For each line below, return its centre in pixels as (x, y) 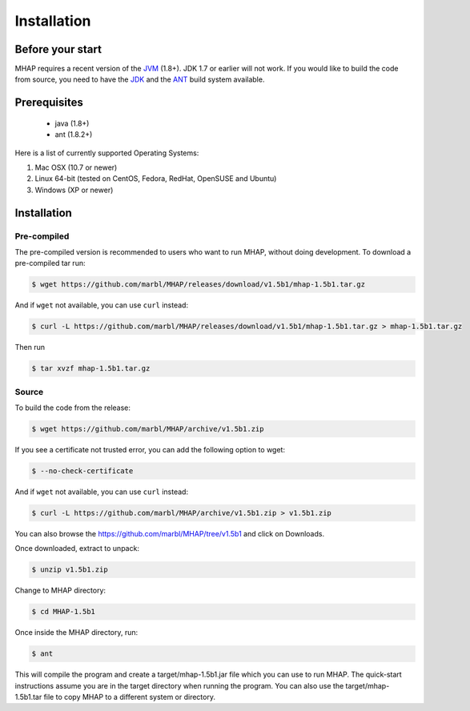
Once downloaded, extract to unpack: (77, 548)
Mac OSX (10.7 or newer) (76, 167)
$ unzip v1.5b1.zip (70, 570)
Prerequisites (49, 103)
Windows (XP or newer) (74, 190)
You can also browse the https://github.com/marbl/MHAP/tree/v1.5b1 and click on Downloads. (169, 533)
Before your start (58, 49)
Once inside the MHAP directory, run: (76, 633)
